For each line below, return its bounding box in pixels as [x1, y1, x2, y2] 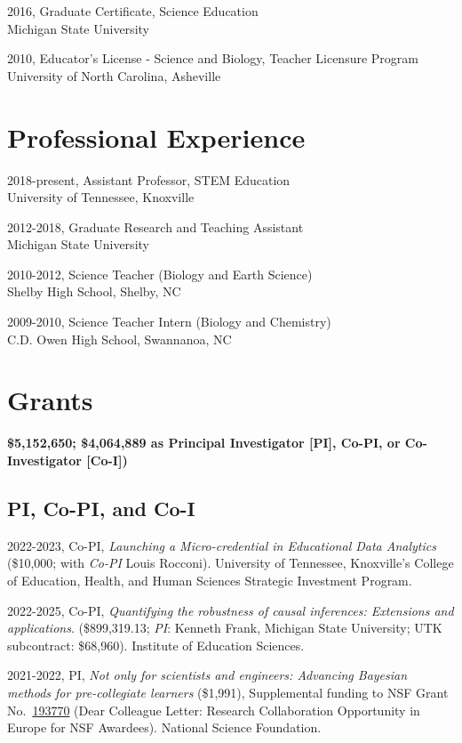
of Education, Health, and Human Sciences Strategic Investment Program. [7, 570, 412, 589]
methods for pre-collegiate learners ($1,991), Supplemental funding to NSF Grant [7, 682, 449, 701]
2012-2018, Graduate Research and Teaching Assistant [7, 217, 304, 236]
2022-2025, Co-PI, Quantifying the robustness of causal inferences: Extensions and [7, 601, 454, 619]
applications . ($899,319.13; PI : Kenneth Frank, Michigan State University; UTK [7, 618, 442, 637]
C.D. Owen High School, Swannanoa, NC [7, 329, 232, 348]
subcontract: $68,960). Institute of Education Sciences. [7, 635, 305, 654]
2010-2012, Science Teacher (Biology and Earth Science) [7, 264, 313, 283]
